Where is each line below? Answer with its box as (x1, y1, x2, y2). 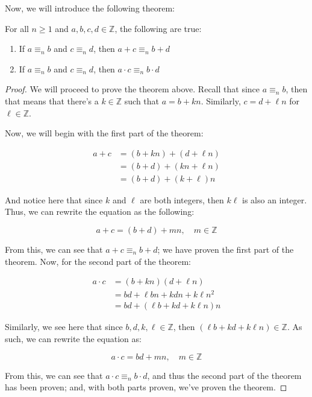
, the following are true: (114, 22, 202, 34)
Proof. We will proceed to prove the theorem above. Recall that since (5, 83, 260, 95)
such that (124, 94, 160, 107)
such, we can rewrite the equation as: (5, 332, 142, 345)
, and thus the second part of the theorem (147, 369, 302, 381)
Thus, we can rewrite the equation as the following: (5, 205, 195, 218)
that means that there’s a (5, 94, 99, 107)
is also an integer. (242, 193, 307, 206)
